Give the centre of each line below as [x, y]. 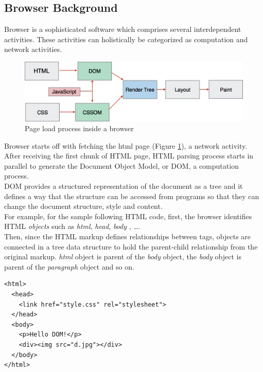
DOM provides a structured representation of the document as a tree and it [124, 186]
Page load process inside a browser [79, 128]
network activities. [33, 49]
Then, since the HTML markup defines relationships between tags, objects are [128, 236]
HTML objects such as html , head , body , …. [72, 226]
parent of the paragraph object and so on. [69, 266]
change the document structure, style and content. [83, 206]
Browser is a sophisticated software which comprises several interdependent [123, 29]
